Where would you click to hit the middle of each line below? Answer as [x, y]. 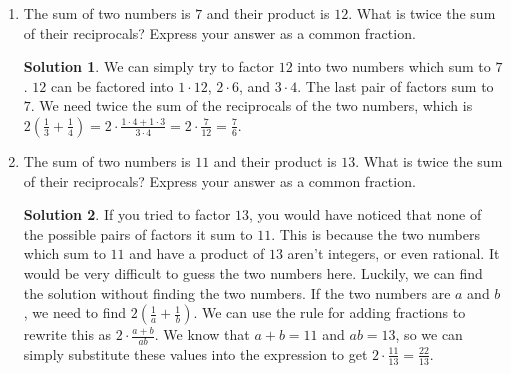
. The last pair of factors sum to [395, 85]
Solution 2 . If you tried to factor [127, 214]
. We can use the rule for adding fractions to [329, 312]
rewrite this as [67, 334]
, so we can [429, 334]
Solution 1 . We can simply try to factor [148, 66]
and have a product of [197, 253]
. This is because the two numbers [375, 233]
